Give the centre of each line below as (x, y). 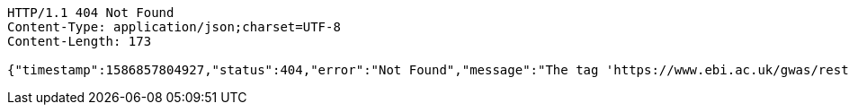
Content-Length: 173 (80, 41)
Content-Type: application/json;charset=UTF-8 (174, 27)
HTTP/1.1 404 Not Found (91, 13)
